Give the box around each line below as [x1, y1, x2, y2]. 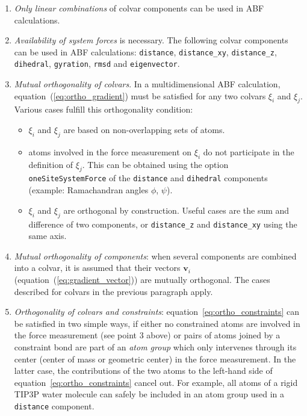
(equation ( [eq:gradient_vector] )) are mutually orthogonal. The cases [14, 273, 270, 285]
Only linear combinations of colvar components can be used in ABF [14, 2, 264, 14]
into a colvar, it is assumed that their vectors [14, 261, 181, 274]
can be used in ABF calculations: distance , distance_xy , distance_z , [14, 45, 277, 58]
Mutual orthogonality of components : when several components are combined [14, 249, 297, 262]
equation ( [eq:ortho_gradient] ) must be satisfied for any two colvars [14, 89, 266, 102]
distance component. [14, 399, 95, 412]
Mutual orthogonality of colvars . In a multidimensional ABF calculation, [14, 78, 281, 90]
